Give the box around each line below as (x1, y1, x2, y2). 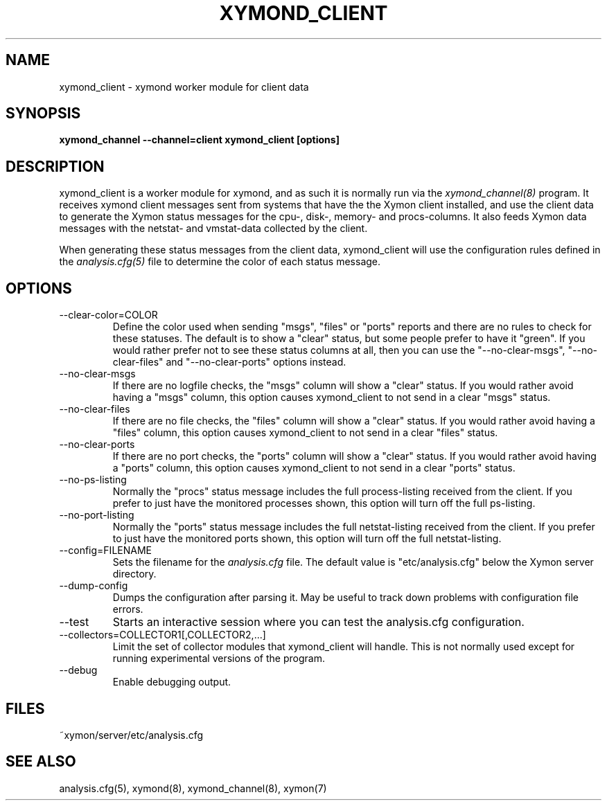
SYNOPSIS (6, 105, 81, 123)
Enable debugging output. (112, 676, 231, 688)
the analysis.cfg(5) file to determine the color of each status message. (59, 256, 381, 268)
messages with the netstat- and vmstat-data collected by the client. (59, 222, 368, 235)
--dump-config (59, 580, 128, 592)
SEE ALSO (6, 753, 76, 771)
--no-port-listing (59, 509, 134, 521)
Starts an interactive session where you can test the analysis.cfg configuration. (112, 615, 525, 629)
